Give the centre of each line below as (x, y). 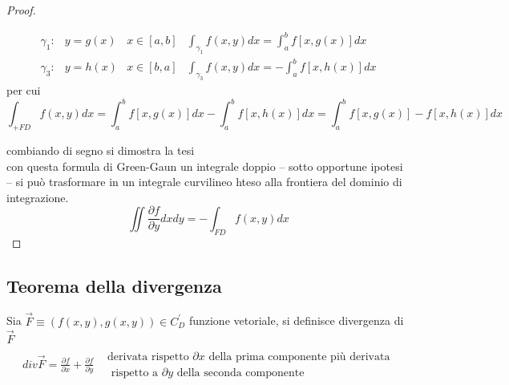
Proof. (21, 10)
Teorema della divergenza (114, 285)
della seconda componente (240, 373)
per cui (24, 90)
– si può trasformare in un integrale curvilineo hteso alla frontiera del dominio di (204, 182)
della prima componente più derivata (299, 357)
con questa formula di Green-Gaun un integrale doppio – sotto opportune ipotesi (205, 166)
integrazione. (38, 197)
